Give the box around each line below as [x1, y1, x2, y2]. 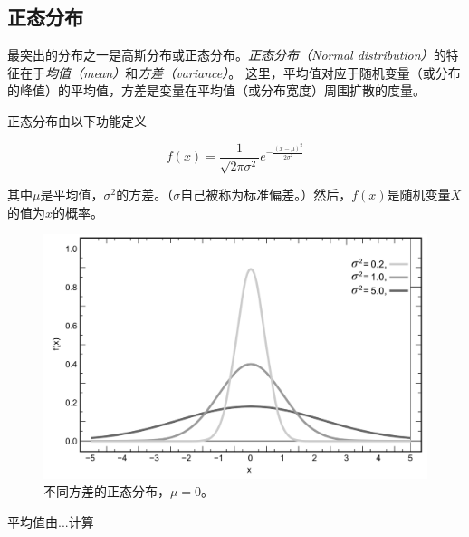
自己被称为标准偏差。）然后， [180, 185, 352, 204]
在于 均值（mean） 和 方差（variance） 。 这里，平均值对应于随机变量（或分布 [19, 63, 461, 82]
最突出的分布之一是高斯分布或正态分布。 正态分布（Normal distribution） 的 [7, 45, 446, 64]
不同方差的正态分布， [43, 482, 170, 501]
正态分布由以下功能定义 [7, 111, 147, 130]
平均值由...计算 [7, 512, 94, 531]
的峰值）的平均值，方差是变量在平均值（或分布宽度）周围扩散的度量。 [7, 81, 426, 100]
